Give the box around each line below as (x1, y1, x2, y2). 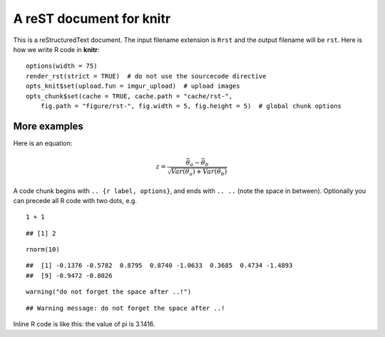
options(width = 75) (26, 62, 98, 71)
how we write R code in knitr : (13, 45, 100, 53)
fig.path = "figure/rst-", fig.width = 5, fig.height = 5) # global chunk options (40, 102, 342, 110)
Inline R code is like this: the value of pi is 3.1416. (13, 320, 155, 328)
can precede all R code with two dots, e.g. (13, 196, 137, 204)
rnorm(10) (26, 246, 60, 254)
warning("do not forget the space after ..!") (26, 288, 192, 296)
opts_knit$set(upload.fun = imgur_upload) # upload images (26, 82, 240, 90)
